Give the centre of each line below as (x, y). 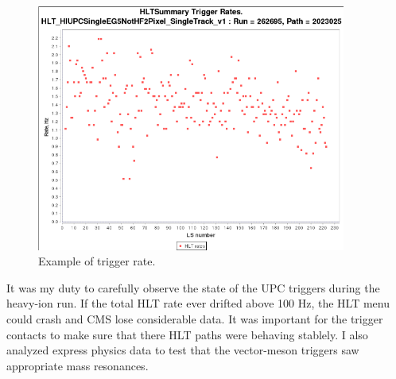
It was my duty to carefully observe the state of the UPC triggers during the (193, 287)
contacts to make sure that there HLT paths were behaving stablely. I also (187, 334)
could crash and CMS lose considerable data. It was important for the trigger (195, 319)
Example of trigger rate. (97, 261)
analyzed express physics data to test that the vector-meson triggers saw (183, 350)
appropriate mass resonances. (78, 365)
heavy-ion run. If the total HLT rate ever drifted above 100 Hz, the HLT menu (198, 303)
